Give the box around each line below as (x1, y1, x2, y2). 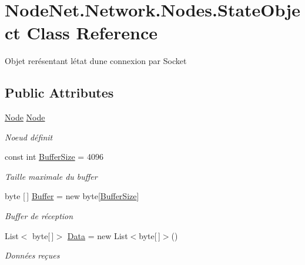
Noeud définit (5, 130, 53, 143)
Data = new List (67, 229, 128, 241)
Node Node (5, 111, 45, 123)
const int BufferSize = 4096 (5, 150, 103, 163)
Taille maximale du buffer (5, 170, 98, 182)
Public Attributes (5, 83, 114, 102)
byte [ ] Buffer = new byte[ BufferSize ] (5, 190, 139, 202)
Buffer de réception (5, 210, 73, 222)
